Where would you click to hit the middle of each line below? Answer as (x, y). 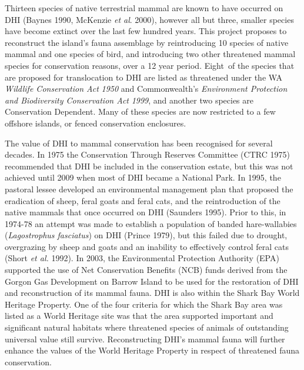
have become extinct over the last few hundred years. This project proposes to (146, 31)
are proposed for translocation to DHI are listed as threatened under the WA (144, 77)
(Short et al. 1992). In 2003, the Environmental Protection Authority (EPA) (142, 258)
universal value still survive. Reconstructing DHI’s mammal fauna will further (145, 339)
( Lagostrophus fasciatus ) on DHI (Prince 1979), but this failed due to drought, (146, 235)
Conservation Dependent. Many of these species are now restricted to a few (140, 111)
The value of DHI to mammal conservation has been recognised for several (139, 143)
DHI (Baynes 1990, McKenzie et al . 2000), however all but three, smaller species (149, 19)
